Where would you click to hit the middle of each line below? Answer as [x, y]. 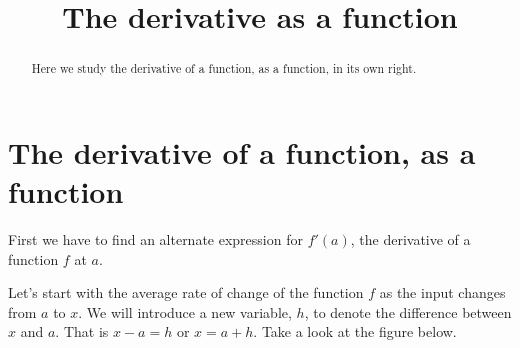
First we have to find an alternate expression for [155, 238]
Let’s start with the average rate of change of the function [186, 292]
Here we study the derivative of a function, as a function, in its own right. [224, 68]
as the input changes [442, 292]
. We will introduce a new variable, [185, 311]
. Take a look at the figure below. [355, 331]
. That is [82, 331]
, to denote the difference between [408, 311]
